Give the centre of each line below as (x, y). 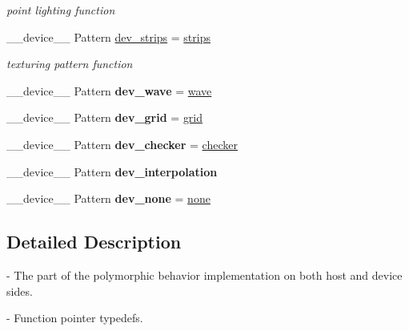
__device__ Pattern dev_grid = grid (105, 117)
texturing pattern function (70, 64)
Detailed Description (94, 242)
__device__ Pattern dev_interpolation (112, 171)
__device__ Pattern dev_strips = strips (108, 36)
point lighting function (61, 10)
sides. (20, 291)
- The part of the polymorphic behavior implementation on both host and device (204, 274)
